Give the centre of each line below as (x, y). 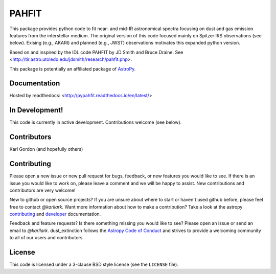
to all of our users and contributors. (47, 238)
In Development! (36, 110)
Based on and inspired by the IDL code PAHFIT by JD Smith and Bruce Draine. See (96, 52)
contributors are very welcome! (42, 190)
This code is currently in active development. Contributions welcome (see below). (96, 122)
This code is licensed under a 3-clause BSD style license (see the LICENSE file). (94, 265)
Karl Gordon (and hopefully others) (46, 149)
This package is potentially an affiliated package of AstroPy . (73, 68)
